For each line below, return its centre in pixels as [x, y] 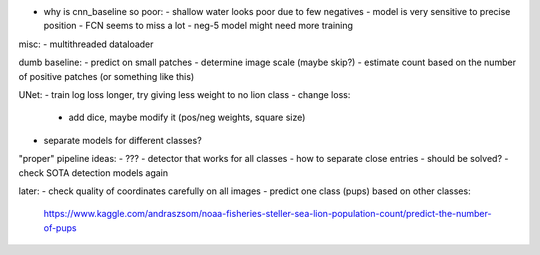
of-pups [60, 227]
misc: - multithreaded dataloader [86, 44]
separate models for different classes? [122, 140]
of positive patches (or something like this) [106, 76]
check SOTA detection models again [93, 172]
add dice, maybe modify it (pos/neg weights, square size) [187, 117]
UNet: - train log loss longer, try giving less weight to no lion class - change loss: [184, 94]
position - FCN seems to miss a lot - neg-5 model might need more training [198, 26]
